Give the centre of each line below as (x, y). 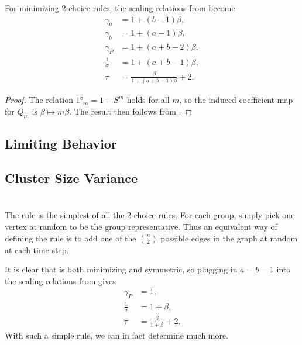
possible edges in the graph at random (229, 238)
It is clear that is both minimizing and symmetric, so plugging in (121, 269)
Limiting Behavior (61, 143)
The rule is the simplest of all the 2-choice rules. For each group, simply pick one (150, 215)
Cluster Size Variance (71, 177)
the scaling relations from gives (60, 280)
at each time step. (37, 249)
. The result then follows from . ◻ (131, 111)
